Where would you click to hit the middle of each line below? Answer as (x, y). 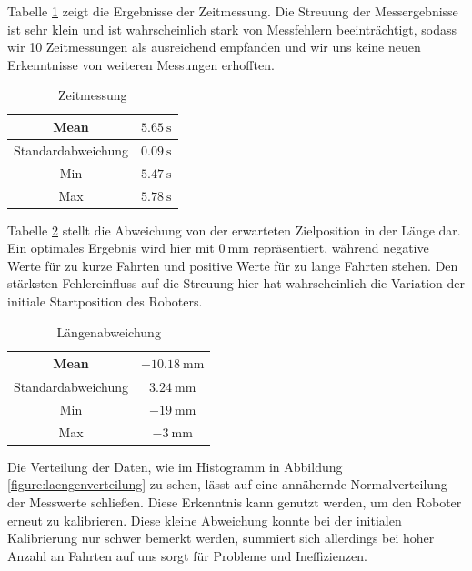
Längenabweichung (109, 331)
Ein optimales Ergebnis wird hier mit (111, 248)
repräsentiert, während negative (341, 248)
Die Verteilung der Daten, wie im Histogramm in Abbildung (175, 466)
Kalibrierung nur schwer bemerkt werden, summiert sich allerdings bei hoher (221, 538)
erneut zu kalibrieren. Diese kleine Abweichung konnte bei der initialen (205, 520)
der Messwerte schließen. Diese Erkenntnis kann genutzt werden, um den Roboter (235, 501)
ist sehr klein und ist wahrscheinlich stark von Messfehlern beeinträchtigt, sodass (232, 29)
